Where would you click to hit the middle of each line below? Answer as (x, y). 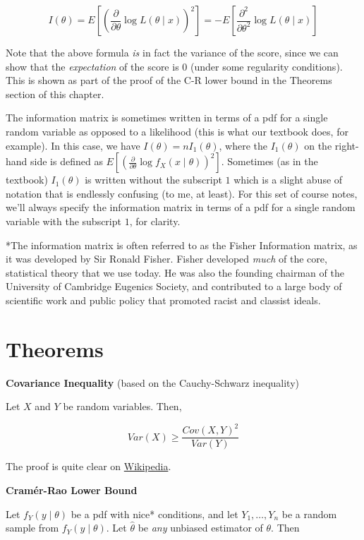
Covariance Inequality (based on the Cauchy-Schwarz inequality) (152, 382)
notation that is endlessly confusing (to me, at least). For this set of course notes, (182, 193)
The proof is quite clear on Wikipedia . (89, 466)
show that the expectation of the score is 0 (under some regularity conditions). (174, 66)
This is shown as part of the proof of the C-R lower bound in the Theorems (169, 80)
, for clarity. (155, 221)
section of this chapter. (55, 94)
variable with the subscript (63, 221)
